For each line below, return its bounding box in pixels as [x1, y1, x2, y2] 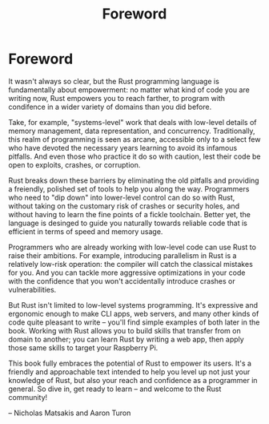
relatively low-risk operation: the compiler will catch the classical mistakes [8, 259, 254, 269]
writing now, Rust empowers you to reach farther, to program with [8, 93, 226, 103]
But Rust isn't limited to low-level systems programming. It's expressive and [8, 300, 259, 309]
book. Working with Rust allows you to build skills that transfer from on [8, 325, 242, 335]
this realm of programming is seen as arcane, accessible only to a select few [8, 134, 261, 144]
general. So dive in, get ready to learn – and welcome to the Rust [8, 384, 222, 394]
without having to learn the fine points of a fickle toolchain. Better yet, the [8, 209, 251, 219]
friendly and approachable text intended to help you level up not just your [8, 366, 251, 377]
